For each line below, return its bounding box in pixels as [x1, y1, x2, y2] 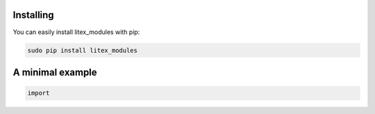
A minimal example [12, 66, 97, 78]
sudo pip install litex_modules [27, 46, 138, 54]
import [27, 89, 50, 97]
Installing [12, 9, 55, 21]
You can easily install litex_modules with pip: [12, 28, 140, 36]
